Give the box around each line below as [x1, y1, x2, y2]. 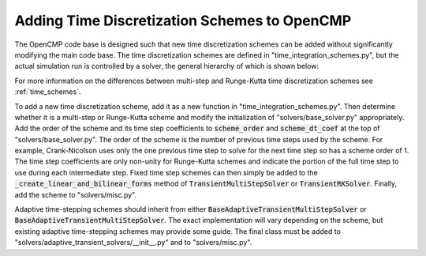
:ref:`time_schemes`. [14, 87, 81, 96]
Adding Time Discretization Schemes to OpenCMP [14, 12, 352, 29]
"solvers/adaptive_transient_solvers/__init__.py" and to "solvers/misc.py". [14, 238, 252, 247]
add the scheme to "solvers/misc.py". [14, 190, 137, 199]
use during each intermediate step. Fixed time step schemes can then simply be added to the [14, 168, 319, 177]
